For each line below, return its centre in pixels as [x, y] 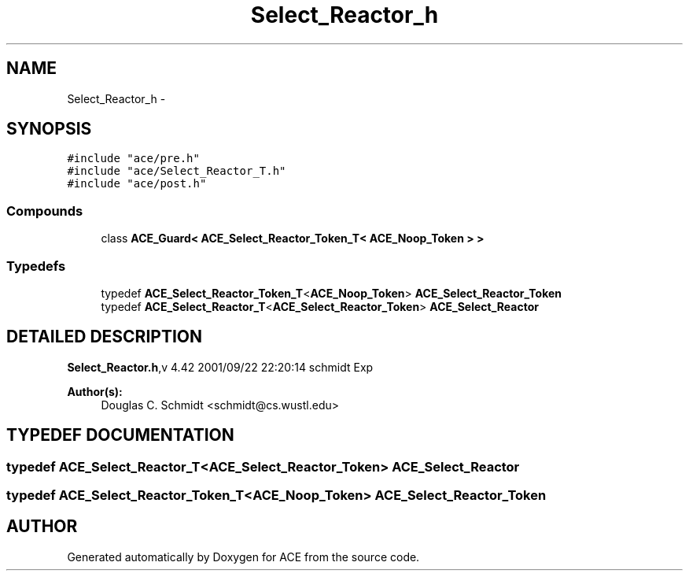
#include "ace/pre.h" [133, 159]
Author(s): [95, 391]
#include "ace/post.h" [137, 184]
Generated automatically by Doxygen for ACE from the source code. [243, 557]
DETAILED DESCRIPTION [105, 337]
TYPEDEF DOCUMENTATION [120, 435]
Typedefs [36, 266]
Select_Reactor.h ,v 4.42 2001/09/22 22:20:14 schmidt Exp [220, 367]
